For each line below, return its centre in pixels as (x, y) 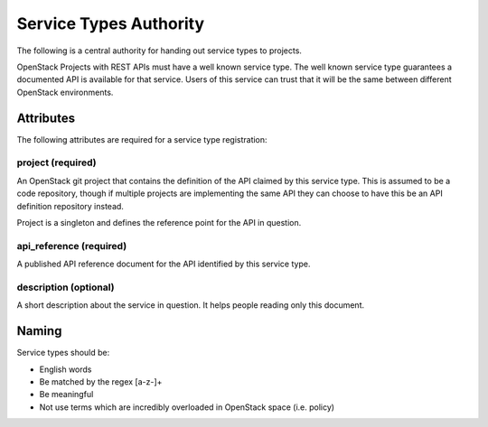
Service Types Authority (111, 23)
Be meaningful (66, 395)
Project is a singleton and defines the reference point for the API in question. (159, 222)
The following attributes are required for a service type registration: (142, 139)
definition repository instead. (70, 206)
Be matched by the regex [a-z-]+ (101, 381)
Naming (39, 331)
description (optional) (66, 287)
